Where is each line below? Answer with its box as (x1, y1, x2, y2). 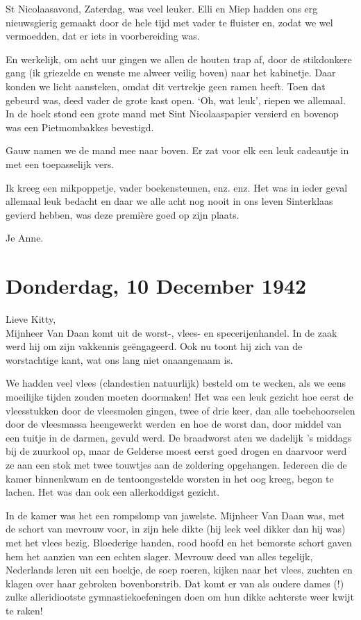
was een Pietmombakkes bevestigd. (6, 119, 154, 134)
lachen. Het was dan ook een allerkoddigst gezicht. (6, 485, 220, 499)
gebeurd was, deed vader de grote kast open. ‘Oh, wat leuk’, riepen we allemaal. (6, 92, 346, 107)
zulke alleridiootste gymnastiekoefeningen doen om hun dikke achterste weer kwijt (6, 589, 354, 604)
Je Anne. (6, 231, 44, 245)
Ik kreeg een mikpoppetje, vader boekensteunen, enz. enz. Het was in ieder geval (6, 180, 348, 194)
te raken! (6, 603, 43, 617)
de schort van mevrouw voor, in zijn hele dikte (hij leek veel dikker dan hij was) (6, 521, 346, 536)
